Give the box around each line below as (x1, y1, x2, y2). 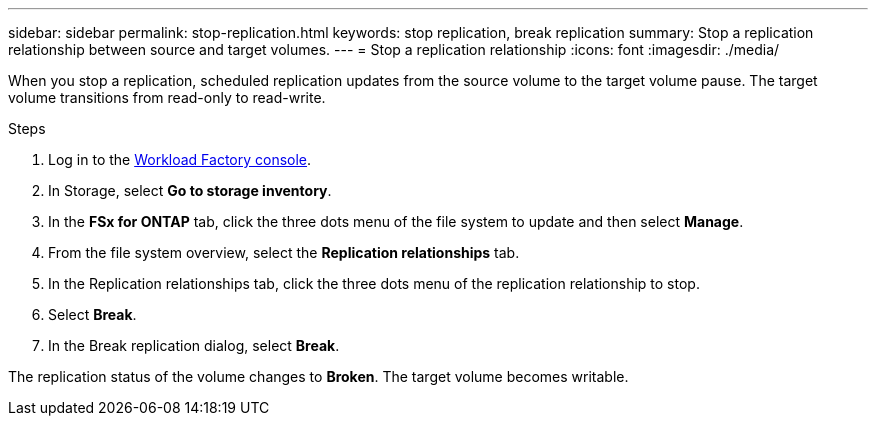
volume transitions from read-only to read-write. (8, 89, 326, 106)
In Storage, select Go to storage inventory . (48, 182, 332, 199)
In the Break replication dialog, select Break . (48, 337, 340, 354)
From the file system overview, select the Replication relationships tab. (48, 244, 520, 261)
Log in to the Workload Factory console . (48, 151, 312, 168)
